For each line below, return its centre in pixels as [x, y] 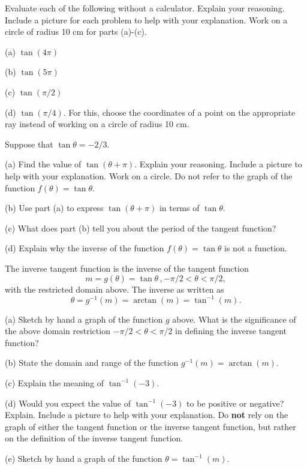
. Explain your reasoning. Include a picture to [218, 164]
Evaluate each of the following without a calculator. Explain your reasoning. [145, 8]
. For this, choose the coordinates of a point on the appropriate [179, 112]
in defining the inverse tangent [231, 331]
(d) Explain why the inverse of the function [85, 248]
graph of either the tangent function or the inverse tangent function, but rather [151, 426]
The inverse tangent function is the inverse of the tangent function [127, 268]
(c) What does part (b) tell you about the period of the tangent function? [141, 228]
